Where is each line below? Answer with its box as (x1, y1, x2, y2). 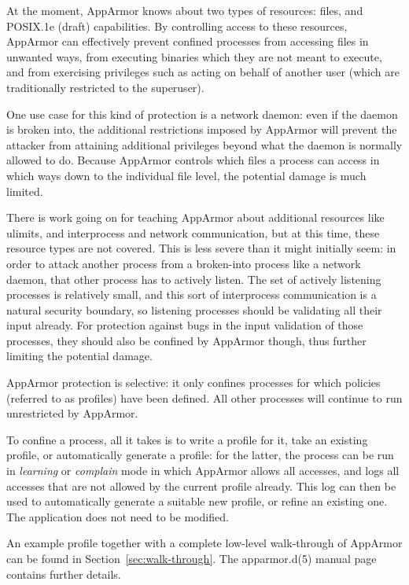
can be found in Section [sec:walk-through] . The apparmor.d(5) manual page (6, 550, 377, 566)
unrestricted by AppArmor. (6, 405, 138, 421)
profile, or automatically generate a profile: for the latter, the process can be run (6, 447, 394, 463)
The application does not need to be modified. (6, 508, 229, 524)
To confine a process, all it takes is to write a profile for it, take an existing (6, 431, 368, 447)
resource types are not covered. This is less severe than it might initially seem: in (6, 240, 396, 256)
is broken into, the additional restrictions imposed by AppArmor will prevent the (6, 121, 397, 138)
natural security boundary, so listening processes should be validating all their (6, 301, 382, 318)
